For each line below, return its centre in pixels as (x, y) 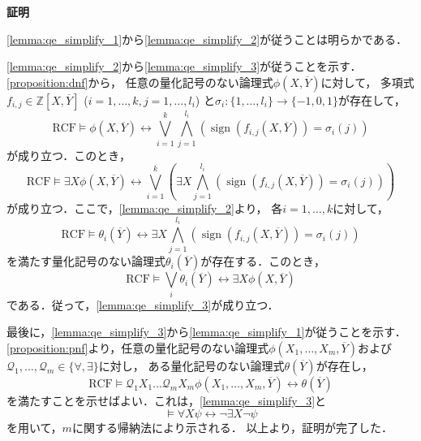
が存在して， (372, 99)
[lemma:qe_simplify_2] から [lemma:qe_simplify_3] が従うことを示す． (184, 66)
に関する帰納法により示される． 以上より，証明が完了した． (232, 427)
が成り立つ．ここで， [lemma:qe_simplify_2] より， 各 (145, 208)
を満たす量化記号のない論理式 (86, 261)
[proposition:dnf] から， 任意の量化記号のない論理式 (140, 82)
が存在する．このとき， (263, 261)
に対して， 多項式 (367, 82)
